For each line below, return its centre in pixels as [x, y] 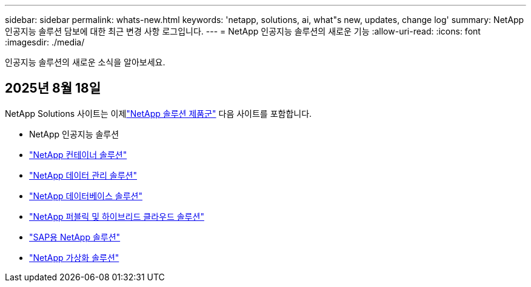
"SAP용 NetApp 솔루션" [75, 237]
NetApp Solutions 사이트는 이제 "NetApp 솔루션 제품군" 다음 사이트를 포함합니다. [159, 113]
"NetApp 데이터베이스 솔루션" [86, 196]
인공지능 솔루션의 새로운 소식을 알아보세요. [85, 62]
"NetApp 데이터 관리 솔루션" [83, 175]
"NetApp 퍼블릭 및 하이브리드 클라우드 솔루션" [117, 216]
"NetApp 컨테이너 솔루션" [78, 154]
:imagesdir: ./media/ [45, 42]
